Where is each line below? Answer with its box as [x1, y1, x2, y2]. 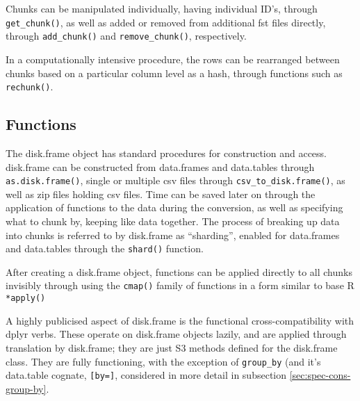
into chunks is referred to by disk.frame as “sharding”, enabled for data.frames [6, 227, 340, 242]
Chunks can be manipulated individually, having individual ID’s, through [6, 1, 318, 15]
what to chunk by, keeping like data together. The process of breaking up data [6, 213, 340, 228]
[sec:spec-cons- [289, 368, 351, 382]
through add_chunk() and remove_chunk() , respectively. [6, 28, 247, 43]
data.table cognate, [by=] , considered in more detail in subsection [6, 368, 287, 382]
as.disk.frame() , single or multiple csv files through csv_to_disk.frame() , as [6, 173, 345, 188]
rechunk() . [6, 79, 54, 94]
